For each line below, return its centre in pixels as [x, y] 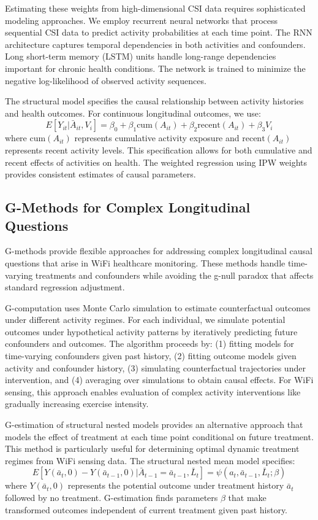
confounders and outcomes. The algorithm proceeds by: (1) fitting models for [150, 343]
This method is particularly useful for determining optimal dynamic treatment [152, 448]
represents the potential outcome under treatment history [176, 485]
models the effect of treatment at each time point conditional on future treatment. [159, 436]
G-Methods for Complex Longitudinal [128, 207]
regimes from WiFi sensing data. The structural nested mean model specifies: [150, 460]
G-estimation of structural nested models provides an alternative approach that [154, 425]
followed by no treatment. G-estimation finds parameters [112, 497]
